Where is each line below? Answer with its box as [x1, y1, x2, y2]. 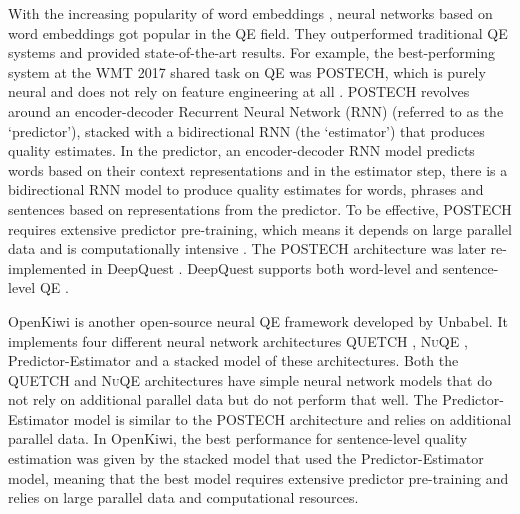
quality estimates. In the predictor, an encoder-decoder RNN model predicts [8, 140, 475, 161]
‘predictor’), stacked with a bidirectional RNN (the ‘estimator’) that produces [8, 120, 485, 141]
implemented [8, 257, 87, 278]
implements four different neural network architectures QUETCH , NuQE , [8, 330, 468, 351]
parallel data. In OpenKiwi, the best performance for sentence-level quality [8, 428, 468, 449]
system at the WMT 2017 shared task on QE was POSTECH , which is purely [8, 61, 486, 82]
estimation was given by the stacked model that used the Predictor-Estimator [8, 448, 484, 469]
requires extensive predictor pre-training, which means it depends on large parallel [8, 218, 512, 239]
